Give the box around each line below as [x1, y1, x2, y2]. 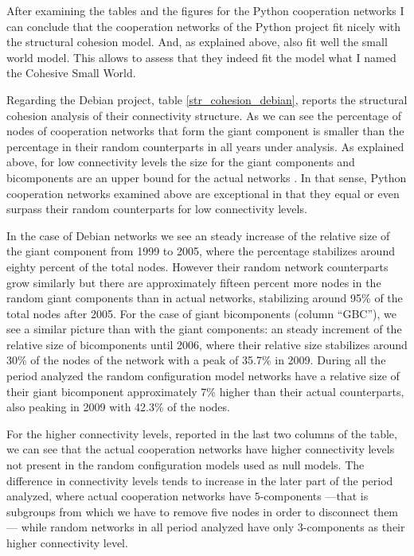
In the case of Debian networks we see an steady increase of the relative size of [6, 227, 390, 243]
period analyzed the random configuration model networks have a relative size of [6, 367, 400, 384]
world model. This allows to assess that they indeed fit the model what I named [6, 49, 396, 65]
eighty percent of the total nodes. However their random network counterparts [6, 258, 389, 274]
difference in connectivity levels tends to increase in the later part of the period [6, 472, 393, 488]
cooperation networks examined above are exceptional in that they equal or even [6, 185, 400, 201]
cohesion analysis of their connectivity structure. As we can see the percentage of [6, 107, 402, 123]
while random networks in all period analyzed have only [21, 519, 295, 535]
